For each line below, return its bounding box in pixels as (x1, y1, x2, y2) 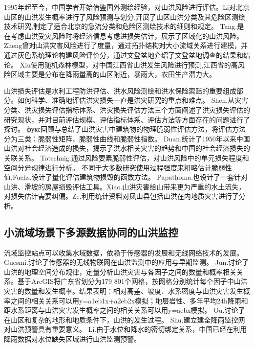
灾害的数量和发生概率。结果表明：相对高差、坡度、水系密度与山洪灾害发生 (4, 286, 243, 296)
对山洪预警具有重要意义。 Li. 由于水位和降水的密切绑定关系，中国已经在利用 (4, 324, 247, 334)
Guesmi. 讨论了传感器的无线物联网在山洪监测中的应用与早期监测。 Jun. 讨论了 (4, 257, 249, 267)
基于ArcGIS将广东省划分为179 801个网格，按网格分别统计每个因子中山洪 (17, 276, 248, 286)
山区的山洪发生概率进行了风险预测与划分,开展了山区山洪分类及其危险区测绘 (4, 11, 245, 22)
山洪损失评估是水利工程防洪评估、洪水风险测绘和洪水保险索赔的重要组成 (4, 85, 236, 95)
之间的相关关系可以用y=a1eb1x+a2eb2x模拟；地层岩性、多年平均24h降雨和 (10, 295, 248, 305)
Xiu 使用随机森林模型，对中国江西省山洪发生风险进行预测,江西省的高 (20, 59, 238, 69)
